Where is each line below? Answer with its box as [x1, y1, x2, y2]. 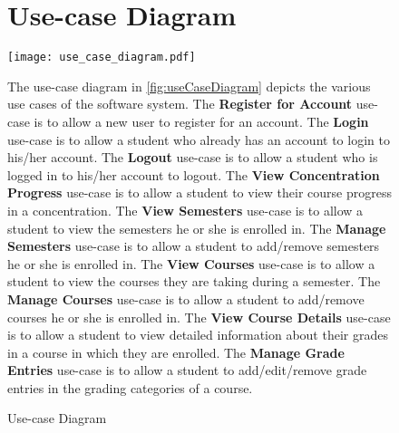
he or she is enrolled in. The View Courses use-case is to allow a [7, 254, 375, 273]
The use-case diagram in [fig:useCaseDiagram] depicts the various [7, 76, 371, 95]
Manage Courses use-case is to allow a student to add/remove [7, 289, 365, 308]
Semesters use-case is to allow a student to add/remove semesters [7, 236, 380, 255]
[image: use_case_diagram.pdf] [7, 51, 196, 64]
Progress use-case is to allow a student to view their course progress [7, 183, 392, 202]
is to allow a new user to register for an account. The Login [34, 111, 369, 130]
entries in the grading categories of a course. [7, 378, 253, 397]
